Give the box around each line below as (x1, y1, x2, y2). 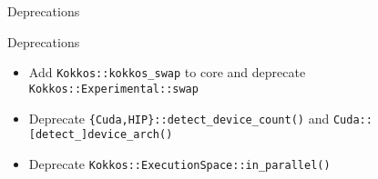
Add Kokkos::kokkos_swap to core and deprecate (28, 63, 306, 82)
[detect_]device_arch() (28, 128, 173, 142)
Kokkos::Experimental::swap (28, 82, 199, 95)
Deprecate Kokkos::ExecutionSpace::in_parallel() (28, 154, 331, 173)
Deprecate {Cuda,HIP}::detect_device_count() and (28, 108, 330, 127)
